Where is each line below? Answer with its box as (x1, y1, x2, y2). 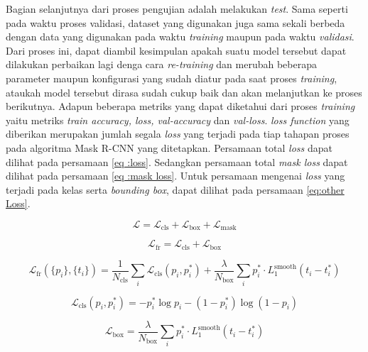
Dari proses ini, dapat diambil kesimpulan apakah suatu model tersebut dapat (6, 43, 347, 57)
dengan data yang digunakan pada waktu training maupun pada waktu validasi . (6, 29, 355, 44)
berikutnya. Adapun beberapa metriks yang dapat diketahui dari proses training (6, 99, 355, 114)
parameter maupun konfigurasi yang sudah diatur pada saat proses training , (6, 70, 337, 85)
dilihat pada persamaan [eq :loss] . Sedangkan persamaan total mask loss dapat (6, 154, 348, 169)
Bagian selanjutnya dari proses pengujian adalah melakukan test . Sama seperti (6, 1, 348, 16)
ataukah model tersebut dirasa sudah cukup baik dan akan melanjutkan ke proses (6, 84, 362, 99)
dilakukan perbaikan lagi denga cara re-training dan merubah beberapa (6, 57, 317, 72)
